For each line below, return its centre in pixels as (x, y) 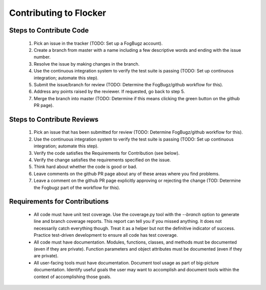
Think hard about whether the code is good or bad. (85, 167)
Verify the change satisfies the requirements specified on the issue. (102, 160)
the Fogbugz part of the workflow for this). (77, 187)
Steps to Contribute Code (49, 30)
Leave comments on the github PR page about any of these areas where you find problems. (127, 174)
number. (42, 57)
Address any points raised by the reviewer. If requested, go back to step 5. (109, 92)
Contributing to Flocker (58, 13)
